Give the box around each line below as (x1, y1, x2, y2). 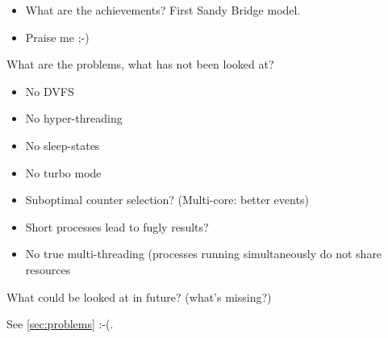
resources (25, 261, 71, 277)
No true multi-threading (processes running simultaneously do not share (25, 245, 382, 262)
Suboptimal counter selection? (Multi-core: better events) (25, 191, 309, 208)
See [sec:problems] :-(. (6, 315, 114, 332)
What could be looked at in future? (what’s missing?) (6, 288, 272, 305)
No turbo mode (25, 164, 102, 181)
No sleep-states (25, 136, 100, 153)
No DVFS (25, 82, 74, 99)
